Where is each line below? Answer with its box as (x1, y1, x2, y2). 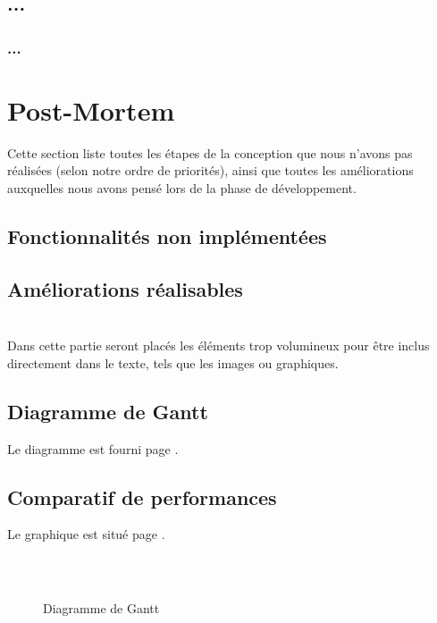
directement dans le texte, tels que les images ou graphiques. (7, 353, 339, 372)
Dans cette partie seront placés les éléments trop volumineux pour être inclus (7, 336, 430, 355)
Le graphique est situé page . (7, 525, 165, 543)
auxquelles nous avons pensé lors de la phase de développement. (7, 178, 357, 197)
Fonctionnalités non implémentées (7, 222, 327, 249)
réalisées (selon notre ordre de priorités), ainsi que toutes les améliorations (7, 161, 414, 180)
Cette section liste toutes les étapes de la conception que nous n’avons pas (7, 143, 413, 162)
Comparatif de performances (7, 483, 277, 510)
